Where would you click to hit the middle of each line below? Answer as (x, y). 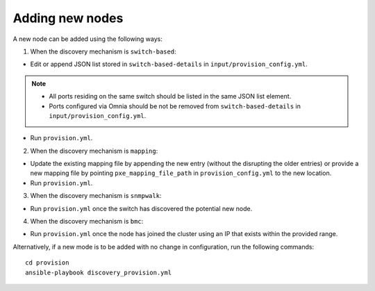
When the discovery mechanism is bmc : (87, 222)
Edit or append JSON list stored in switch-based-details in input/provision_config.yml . (169, 64)
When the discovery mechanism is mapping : (94, 151)
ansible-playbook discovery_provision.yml (99, 272)
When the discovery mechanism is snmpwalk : (96, 196)
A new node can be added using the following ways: (88, 39)
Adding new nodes (68, 18)
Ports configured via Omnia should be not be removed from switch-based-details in (175, 106)
